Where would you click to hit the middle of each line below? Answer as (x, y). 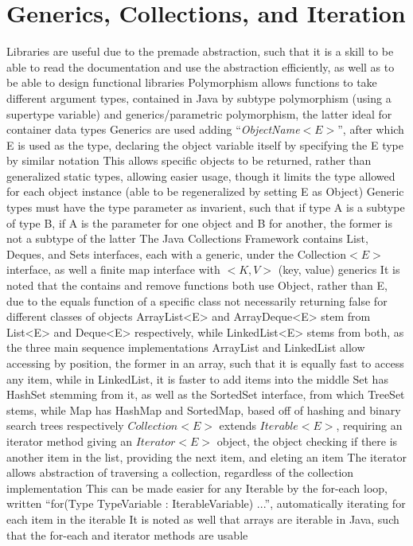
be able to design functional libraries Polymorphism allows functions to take (192, 82)
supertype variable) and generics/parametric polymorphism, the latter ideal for (199, 113)
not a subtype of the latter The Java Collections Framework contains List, (187, 238)
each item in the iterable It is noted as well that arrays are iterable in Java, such (203, 519)
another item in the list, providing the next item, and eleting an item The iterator (207, 456)
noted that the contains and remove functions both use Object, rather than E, (197, 285)
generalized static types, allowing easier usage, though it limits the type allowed (201, 175)
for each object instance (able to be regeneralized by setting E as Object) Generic (205, 191)
